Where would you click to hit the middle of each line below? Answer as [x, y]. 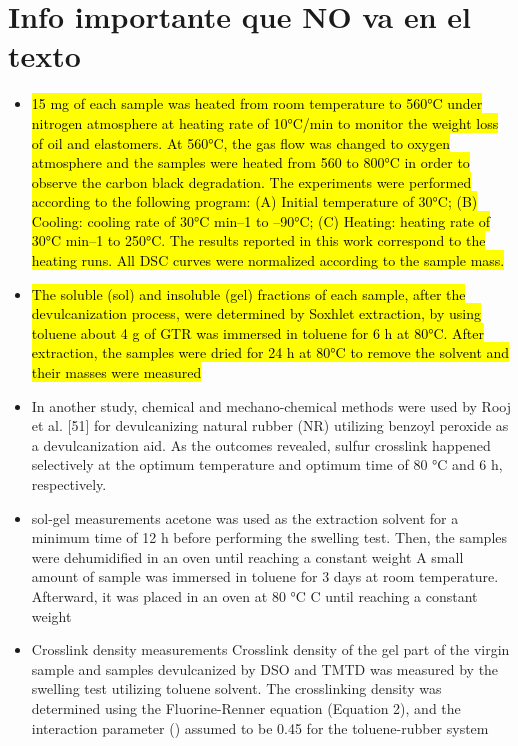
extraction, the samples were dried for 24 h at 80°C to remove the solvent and [270, 352]
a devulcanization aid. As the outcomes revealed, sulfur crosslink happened [261, 444]
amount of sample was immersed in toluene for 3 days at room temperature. [265, 576]
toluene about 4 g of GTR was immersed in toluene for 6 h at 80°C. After [258, 332]
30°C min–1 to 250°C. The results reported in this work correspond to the [258, 240]
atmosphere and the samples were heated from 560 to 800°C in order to [250, 162]
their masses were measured [116, 372]
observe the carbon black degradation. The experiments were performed [251, 181]
